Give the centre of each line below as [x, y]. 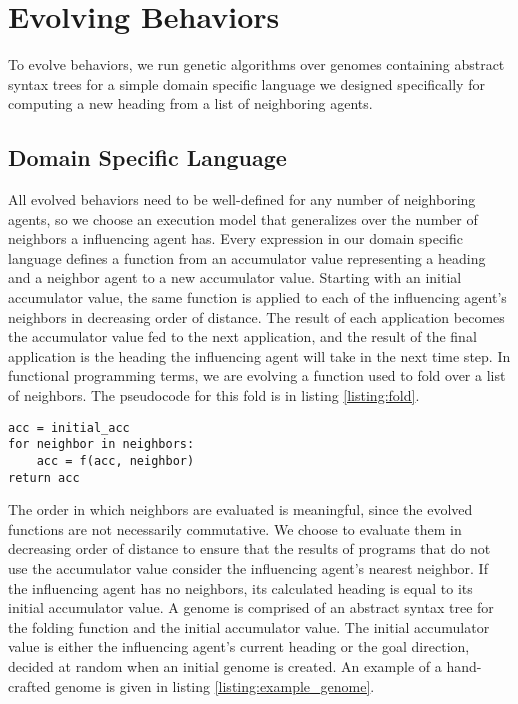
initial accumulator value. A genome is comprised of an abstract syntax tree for [251, 607]
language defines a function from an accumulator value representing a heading [247, 257]
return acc [44, 477]
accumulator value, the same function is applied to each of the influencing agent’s [257, 297]
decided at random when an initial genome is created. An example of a [225, 666]
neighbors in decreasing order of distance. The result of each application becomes [256, 316]
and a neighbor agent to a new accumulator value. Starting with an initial [235, 277]
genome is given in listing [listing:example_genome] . [215, 685]
